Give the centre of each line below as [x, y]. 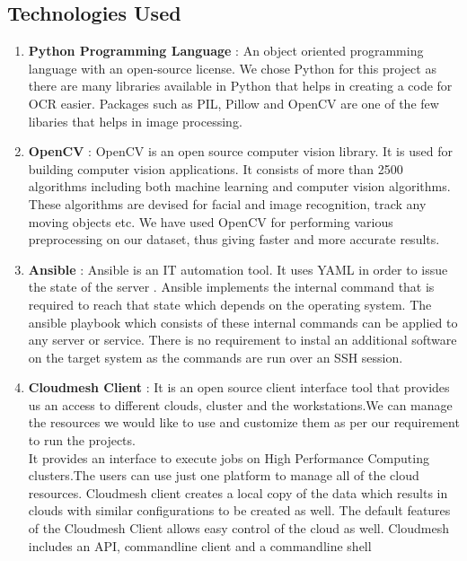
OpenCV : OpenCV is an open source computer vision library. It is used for [240, 151]
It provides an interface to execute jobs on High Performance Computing [229, 457]
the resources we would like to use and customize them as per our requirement [244, 422]
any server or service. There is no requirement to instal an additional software [242, 340]
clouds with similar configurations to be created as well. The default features [239, 510]
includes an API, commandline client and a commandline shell [200, 545]
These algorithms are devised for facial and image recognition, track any [227, 203]
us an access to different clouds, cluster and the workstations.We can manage [240, 404]
